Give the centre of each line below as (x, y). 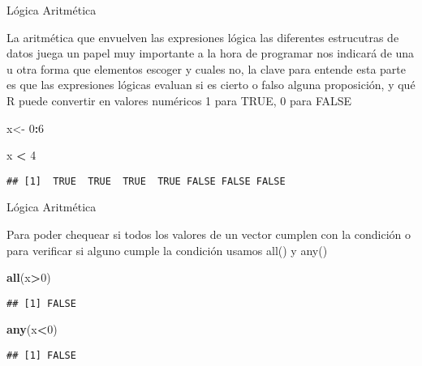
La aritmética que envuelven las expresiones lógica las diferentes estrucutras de (203, 37)
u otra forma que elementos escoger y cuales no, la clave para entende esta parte (206, 68)
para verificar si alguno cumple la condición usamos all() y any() (167, 250)
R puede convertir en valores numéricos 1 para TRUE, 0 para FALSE (179, 100)
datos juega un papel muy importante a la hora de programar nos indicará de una (211, 53)
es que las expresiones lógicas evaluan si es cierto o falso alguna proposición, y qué (211, 85)
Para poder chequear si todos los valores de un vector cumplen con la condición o (209, 234)
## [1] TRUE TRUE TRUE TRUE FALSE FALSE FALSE (146, 181)
